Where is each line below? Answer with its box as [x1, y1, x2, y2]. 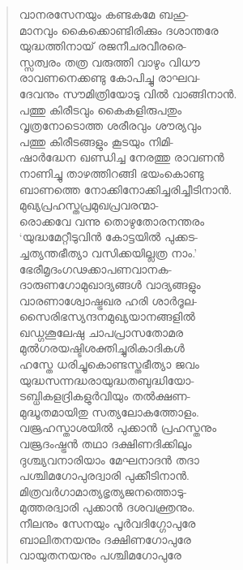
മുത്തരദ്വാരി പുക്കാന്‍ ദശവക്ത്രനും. [19, 499, 195, 516]
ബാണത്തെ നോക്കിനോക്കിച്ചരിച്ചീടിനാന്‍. [19, 180, 232, 197]
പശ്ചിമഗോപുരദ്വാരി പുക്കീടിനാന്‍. [19, 467, 190, 484]
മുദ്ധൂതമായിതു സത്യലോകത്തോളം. [19, 403, 199, 420]
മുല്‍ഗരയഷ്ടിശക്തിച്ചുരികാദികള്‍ [19, 339, 185, 356]
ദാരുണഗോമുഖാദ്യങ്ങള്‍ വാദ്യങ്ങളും [19, 276, 201, 293]
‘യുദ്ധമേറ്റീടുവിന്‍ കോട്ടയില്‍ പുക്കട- [19, 228, 198, 245]
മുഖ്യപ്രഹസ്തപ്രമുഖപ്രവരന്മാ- [19, 196, 160, 214]
